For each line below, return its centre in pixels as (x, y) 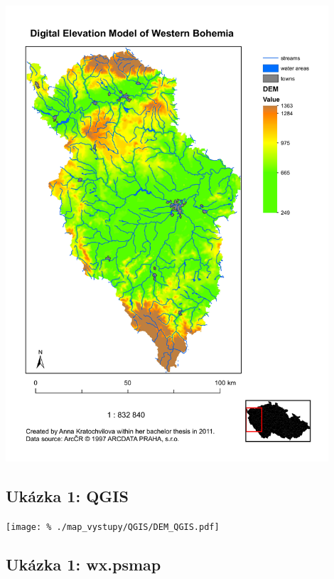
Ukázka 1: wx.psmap (83, 564)
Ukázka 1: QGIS (67, 495)
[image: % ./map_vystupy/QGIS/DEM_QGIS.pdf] (113, 527)
